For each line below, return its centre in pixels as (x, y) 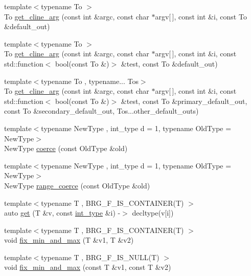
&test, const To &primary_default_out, (184, 101)
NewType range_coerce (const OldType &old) (77, 185)
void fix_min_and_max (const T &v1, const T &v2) (88, 267)
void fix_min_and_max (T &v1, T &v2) (69, 240)
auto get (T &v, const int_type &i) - (62, 213)
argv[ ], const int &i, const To (201, 16)
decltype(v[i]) (153, 213)
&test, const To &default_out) (169, 63)
